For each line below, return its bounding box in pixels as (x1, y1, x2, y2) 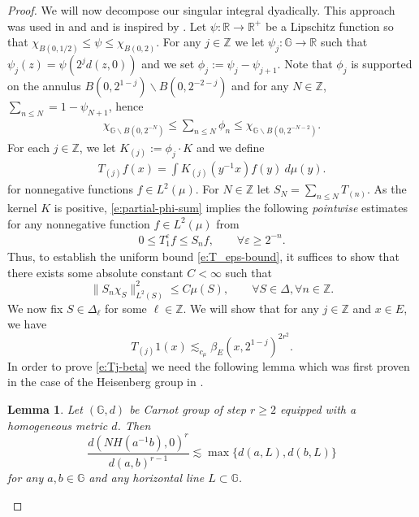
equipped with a (280, 401, 356, 418)
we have (7, 315, 47, 332)
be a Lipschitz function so (265, 17, 394, 34)
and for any (231, 77, 289, 94)
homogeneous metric (7, 416, 108, 433)
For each (7, 138, 50, 155)
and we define (196, 138, 265, 155)
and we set (141, 55, 195, 72)
